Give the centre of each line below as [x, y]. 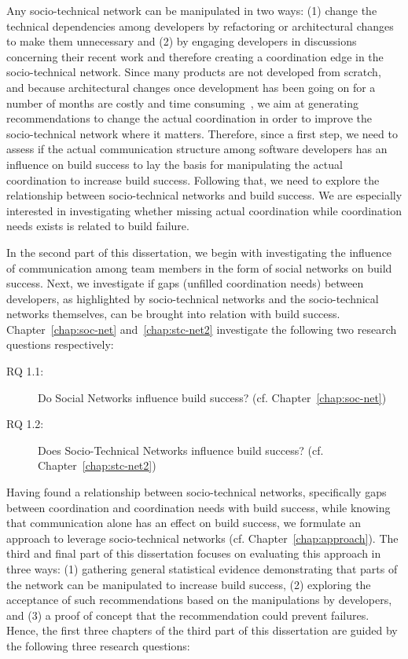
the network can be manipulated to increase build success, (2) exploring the [189, 584]
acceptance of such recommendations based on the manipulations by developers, [199, 600]
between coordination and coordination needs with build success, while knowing [198, 507]
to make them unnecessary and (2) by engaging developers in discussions [182, 41]
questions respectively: [60, 344]
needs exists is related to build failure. [98, 226]
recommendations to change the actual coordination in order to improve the [189, 118]
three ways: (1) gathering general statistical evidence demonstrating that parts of [202, 569]
